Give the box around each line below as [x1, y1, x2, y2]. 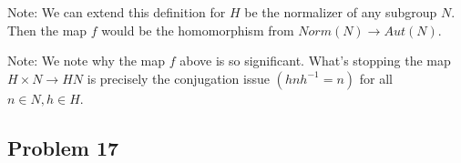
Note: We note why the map [7, 51, 166, 70]
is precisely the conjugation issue [87, 68, 270, 87]
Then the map [7, 20, 87, 39]
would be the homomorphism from [101, 20, 294, 39]
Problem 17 [7, 133, 119, 161]
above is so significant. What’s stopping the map [179, 51, 451, 70]
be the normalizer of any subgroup [244, 3, 437, 21]
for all [359, 68, 393, 87]
